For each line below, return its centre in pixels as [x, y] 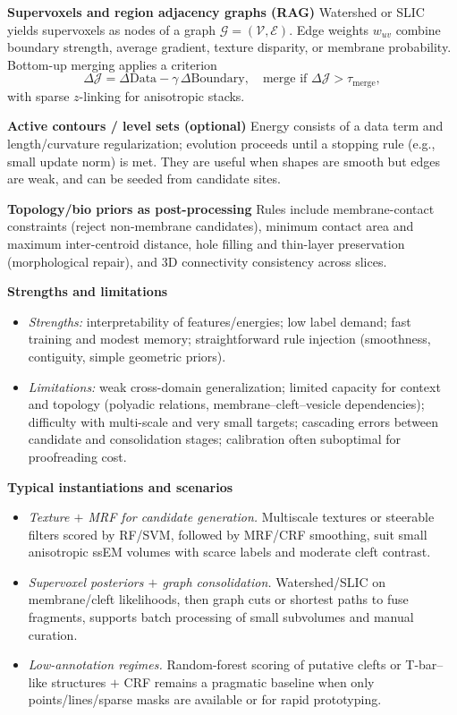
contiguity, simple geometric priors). [127, 356]
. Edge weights [329, 29]
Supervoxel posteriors [86, 581]
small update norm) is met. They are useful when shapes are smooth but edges [224, 161]
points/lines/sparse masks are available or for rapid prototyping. [205, 699]
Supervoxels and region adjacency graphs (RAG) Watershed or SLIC [216, 12]
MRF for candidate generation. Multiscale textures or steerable [261, 517]
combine [418, 29]
